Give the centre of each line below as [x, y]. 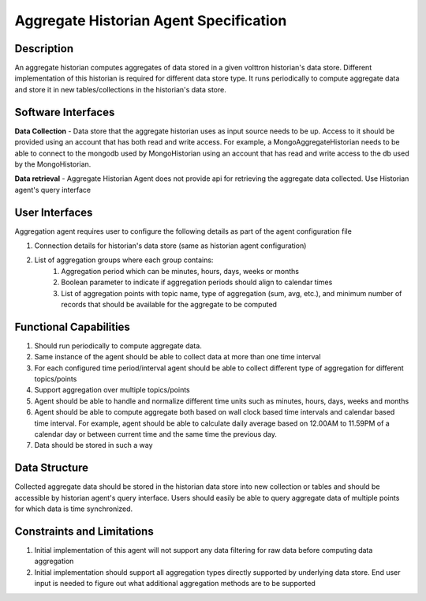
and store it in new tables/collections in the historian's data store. [120, 89]
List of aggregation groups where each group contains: [124, 260]
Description [44, 49]
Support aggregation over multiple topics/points [112, 390]
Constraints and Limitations [84, 531]
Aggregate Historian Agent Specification [151, 21]
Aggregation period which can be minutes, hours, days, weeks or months [180, 271]
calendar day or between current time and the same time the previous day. [156, 434]
